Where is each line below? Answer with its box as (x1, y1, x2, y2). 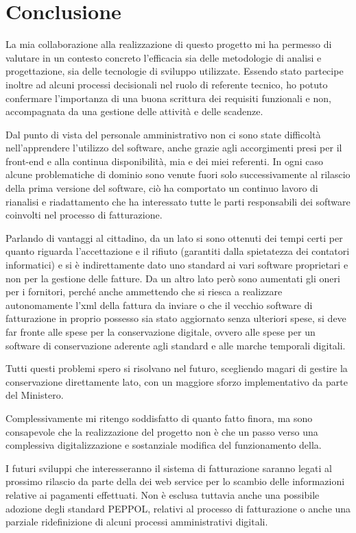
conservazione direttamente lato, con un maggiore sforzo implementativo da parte (5, 374, 348, 388)
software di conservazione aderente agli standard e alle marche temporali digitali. (5, 338, 346, 352)
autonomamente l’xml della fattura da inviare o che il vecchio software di (5, 297, 313, 312)
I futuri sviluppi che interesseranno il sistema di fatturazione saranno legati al (5, 460, 332, 475)
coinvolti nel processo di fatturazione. (5, 208, 163, 222)
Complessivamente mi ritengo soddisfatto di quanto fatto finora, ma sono (5, 410, 313, 425)
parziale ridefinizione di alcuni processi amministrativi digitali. (5, 515, 268, 529)
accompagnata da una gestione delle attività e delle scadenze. (5, 104, 263, 119)
